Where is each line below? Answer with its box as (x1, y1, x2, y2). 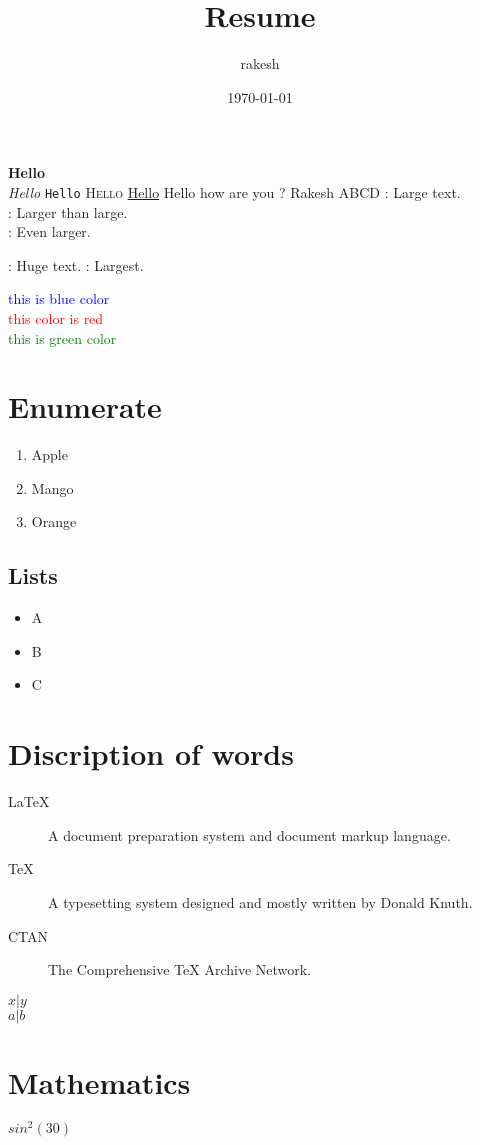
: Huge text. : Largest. (8, 254, 144, 275)
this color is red (8, 307, 104, 328)
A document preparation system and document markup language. (48, 824, 451, 845)
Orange (31, 511, 77, 532)
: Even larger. (8, 221, 91, 242)
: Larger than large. (8, 201, 128, 222)
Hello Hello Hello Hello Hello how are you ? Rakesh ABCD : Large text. (8, 181, 461, 202)
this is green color (8, 327, 117, 348)
